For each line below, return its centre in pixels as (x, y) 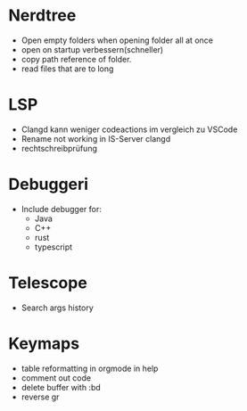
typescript (54, 247)
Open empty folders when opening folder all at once (117, 40)
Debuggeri (49, 185)
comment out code (56, 378)
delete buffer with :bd (61, 387)
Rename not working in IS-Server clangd (96, 138)
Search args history (58, 308)
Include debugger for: (61, 209)
